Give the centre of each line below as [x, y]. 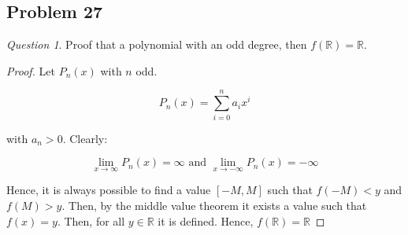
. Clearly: [85, 138]
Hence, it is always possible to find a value [109, 190]
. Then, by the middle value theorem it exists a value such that [214, 205]
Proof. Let [31, 70]
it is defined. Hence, [206, 220]
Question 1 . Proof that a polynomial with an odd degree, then [157, 44]
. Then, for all [91, 220]
